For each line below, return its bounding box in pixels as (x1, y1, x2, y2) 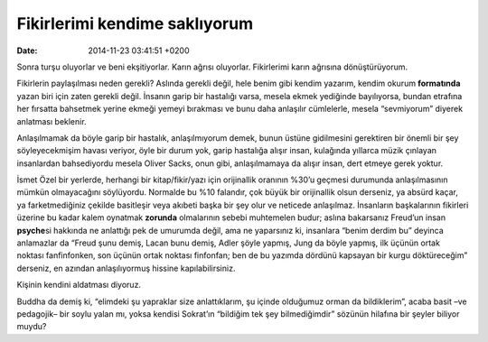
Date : (16, 45, 38, 56)
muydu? (16, 321, 47, 332)
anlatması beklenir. (16, 116, 87, 126)
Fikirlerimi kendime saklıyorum (16, 14, 253, 33)
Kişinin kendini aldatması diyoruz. (16, 280, 142, 291)
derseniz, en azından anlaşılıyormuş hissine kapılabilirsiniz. (16, 263, 236, 273)
